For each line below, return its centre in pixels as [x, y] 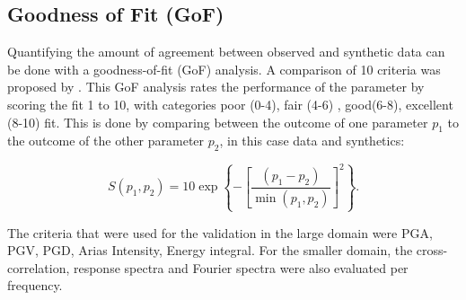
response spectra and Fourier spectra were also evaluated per [241, 267]
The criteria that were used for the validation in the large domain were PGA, [220, 232]
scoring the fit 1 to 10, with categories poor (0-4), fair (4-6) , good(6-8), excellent [230, 104]
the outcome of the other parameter [106, 141]
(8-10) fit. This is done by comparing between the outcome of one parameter [218, 122]
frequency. [35, 285]
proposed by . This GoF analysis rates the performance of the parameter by [216, 87]
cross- [432, 250]
